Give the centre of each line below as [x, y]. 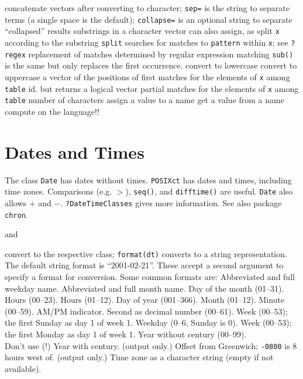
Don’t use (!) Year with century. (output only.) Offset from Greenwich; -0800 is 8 [151, 345]
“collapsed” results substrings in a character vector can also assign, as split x [142, 31]
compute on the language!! [52, 111]
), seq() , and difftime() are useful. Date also [209, 191]
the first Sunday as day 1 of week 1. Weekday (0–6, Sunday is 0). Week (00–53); [148, 322]
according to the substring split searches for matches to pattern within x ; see [147, 42]
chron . [16, 214]
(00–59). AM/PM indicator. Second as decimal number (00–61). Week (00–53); [146, 311]
